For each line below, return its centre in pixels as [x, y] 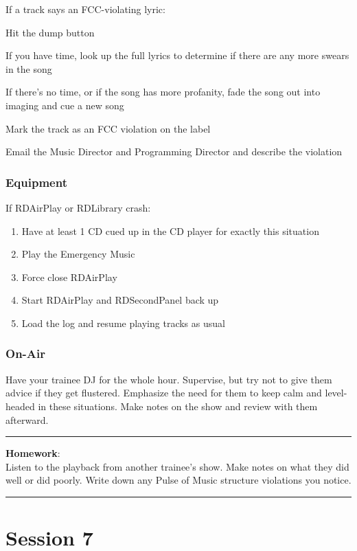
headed [20, 406]
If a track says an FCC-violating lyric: [85, 9]
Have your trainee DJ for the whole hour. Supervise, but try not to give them [169, 379]
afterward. [27, 419]
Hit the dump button [50, 32]
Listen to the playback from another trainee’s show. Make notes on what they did [177, 466]
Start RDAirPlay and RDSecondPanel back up [120, 300]
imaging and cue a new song [65, 105]
